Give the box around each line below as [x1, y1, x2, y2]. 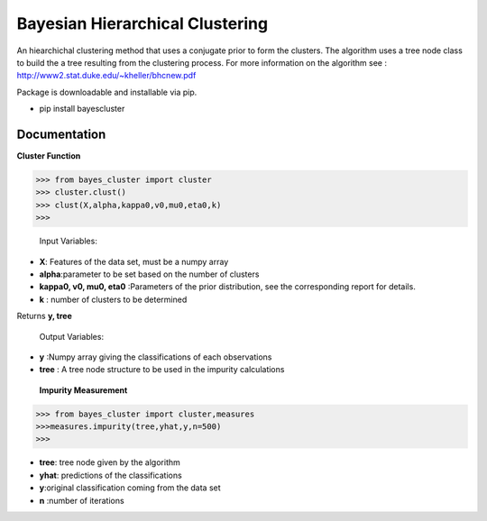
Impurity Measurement [39, 384, 128, 396]
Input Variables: [39, 235, 98, 247]
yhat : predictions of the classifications [39, 470, 182, 480]
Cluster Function [16, 151, 81, 161]
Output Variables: [39, 331, 104, 342]
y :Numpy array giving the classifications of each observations [39, 352, 272, 362]
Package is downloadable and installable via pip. [16, 87, 198, 97]
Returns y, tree [16, 311, 72, 322]
